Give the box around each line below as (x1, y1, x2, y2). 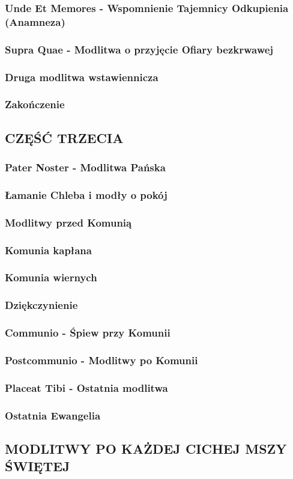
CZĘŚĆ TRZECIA (5, 128, 124, 147)
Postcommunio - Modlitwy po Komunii (5, 352, 198, 367)
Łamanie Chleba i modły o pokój (5, 187, 168, 202)
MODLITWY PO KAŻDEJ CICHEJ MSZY (5, 439, 287, 457)
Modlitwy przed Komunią (5, 215, 132, 230)
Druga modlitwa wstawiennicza (5, 69, 159, 84)
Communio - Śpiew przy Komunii (5, 325, 171, 340)
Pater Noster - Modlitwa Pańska (5, 160, 166, 174)
